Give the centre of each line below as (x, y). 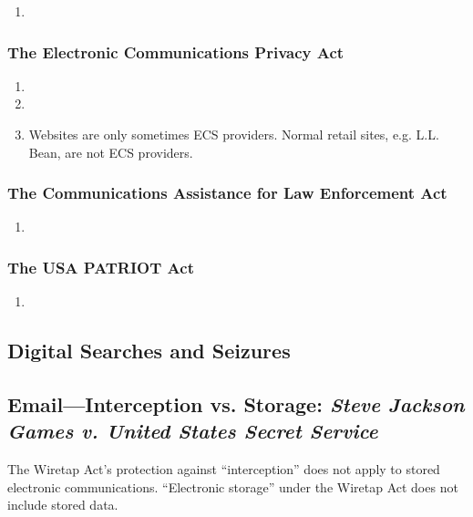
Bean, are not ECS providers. (111, 152)
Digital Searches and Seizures (149, 351)
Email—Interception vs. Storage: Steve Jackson (236, 403)
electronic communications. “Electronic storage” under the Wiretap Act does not (233, 486)
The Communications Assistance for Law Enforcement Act (227, 193)
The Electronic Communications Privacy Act (176, 52)
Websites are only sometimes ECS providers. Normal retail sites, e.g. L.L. (234, 134)
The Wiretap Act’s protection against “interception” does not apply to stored (224, 469)
